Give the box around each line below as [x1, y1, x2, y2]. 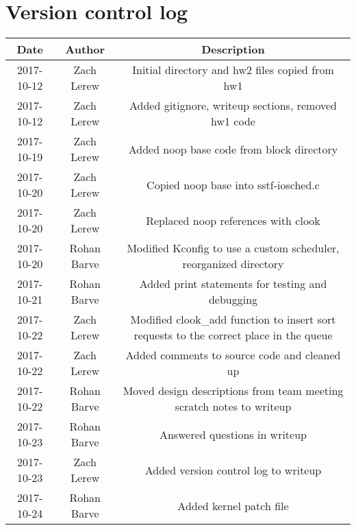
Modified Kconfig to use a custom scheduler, [127, 240, 340, 256]
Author [65, 41, 105, 58]
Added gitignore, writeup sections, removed [129, 97, 337, 114]
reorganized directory [182, 256, 284, 272]
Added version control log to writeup [144, 461, 322, 478]
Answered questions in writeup [159, 426, 307, 442]
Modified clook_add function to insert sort [130, 311, 336, 328]
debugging [208, 291, 258, 308]
